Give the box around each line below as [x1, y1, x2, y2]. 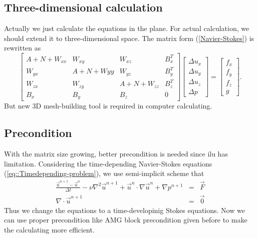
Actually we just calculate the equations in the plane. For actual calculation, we [4, 23, 249, 33]
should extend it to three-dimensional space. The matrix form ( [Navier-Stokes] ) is [4, 32, 254, 43]
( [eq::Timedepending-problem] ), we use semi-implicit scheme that [4, 168, 204, 178]
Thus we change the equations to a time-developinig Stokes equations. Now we [4, 204, 245, 215]
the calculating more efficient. [4, 224, 95, 234]
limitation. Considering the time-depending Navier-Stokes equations [4, 158, 212, 168]
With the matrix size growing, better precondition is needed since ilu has [4, 148, 228, 159]
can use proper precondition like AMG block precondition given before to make [4, 214, 247, 225]
